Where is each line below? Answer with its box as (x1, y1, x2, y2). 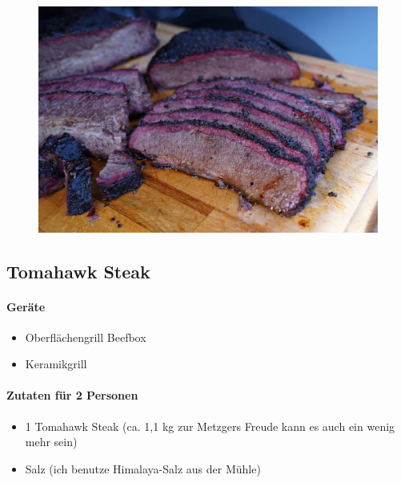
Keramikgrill (25, 355, 87, 372)
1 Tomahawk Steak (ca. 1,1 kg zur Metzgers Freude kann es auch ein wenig (25, 417, 395, 434)
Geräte (6, 298, 46, 315)
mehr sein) (25, 433, 78, 450)
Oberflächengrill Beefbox (25, 328, 146, 345)
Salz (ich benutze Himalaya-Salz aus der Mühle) (25, 460, 261, 477)
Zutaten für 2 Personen (6, 387, 138, 404)
